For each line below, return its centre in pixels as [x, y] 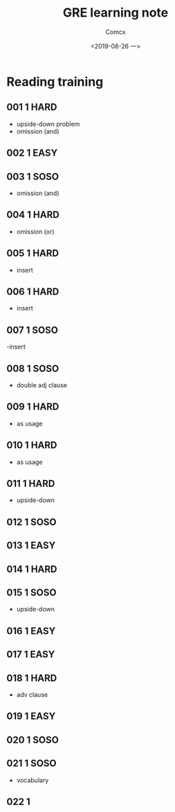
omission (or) [35, 231]
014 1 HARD [32, 569]
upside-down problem [48, 124]
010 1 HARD [32, 445]
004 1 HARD [33, 215]
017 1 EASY [31, 655]
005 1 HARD [33, 253]
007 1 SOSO [32, 330]
